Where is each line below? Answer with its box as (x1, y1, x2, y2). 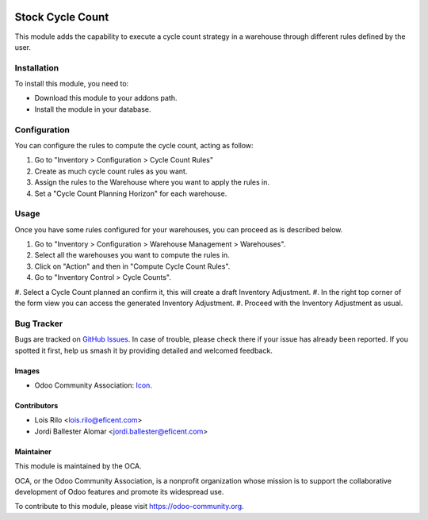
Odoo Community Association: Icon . (34, 380, 152, 390)
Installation (14, 62, 59, 73)
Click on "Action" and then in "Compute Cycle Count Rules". (34, 262, 231, 271)
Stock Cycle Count (14, 10, 109, 24)
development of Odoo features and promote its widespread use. (14, 487, 224, 496)
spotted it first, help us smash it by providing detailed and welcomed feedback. (14, 346, 273, 355)
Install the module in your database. (34, 104, 151, 114)
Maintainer (14, 446, 52, 456)
